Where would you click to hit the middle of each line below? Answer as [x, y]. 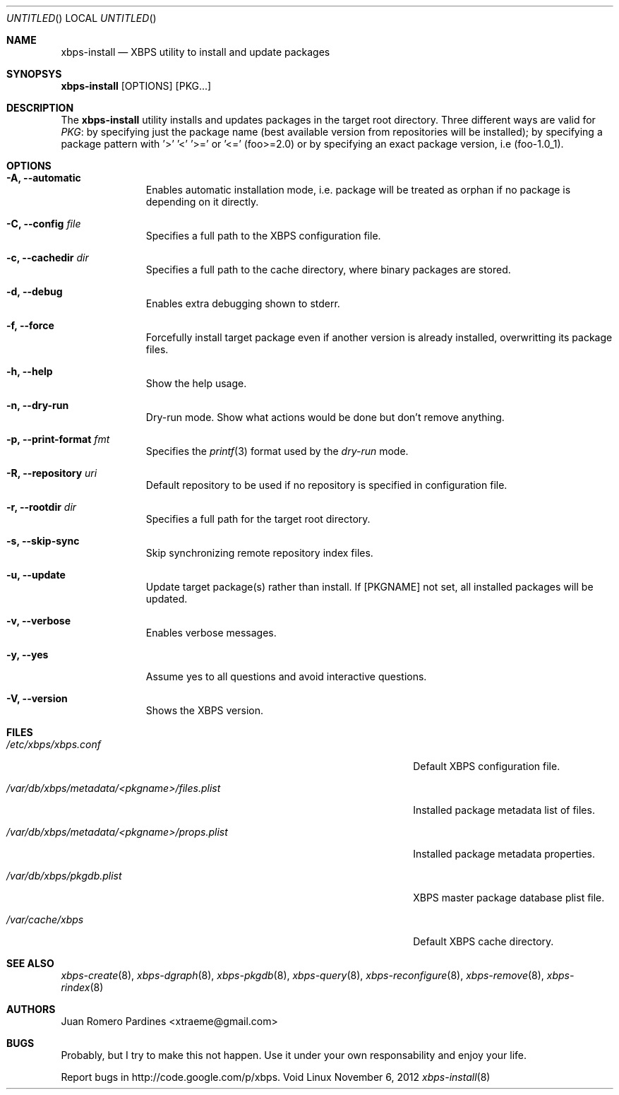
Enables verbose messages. [211, 633]
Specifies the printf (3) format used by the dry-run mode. [277, 451]
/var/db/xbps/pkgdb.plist [64, 876]
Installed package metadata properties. [504, 854]
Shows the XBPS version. [205, 710]
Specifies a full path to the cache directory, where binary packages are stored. [328, 270]
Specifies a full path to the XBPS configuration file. [263, 236]
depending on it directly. [202, 202]
